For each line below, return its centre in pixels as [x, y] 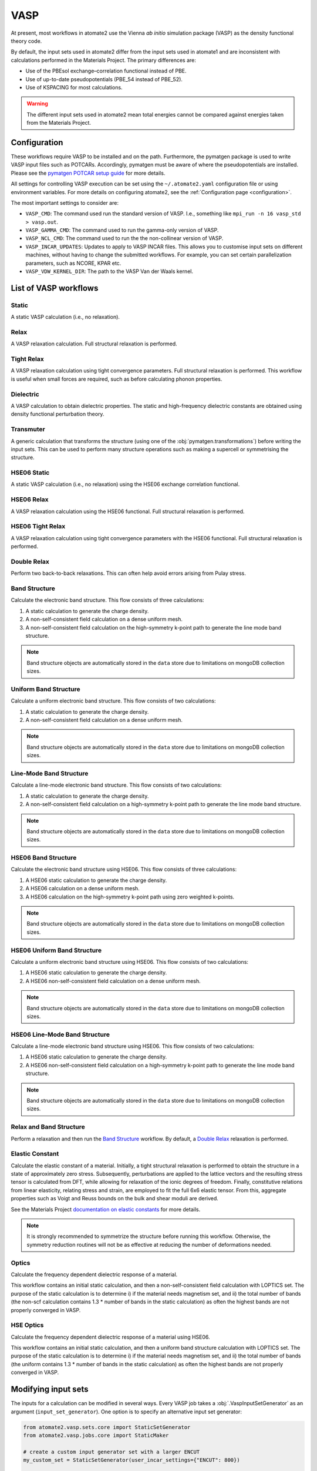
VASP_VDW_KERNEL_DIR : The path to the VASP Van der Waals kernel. [109, 271]
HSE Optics [27, 1325]
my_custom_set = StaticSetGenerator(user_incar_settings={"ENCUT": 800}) [131, 1460]
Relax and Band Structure [48, 1127]
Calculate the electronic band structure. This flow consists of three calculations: [108, 600]
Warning [37, 104]
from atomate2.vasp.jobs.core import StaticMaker [96, 1435]
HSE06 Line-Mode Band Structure [60, 1034]
